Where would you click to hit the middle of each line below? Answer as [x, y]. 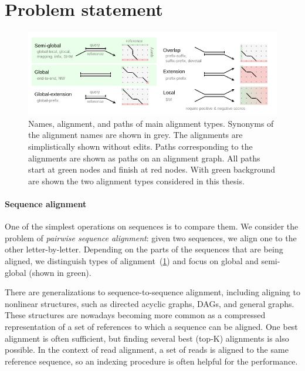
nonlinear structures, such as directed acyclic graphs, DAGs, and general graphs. [150, 303]
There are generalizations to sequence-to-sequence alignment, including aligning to [152, 292]
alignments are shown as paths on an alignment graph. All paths [144, 158]
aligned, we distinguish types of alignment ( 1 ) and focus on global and [132, 260]
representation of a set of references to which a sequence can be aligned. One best [151, 326]
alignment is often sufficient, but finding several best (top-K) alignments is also [147, 338]
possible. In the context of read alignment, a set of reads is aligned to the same [147, 350]
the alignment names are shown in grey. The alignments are [135, 135]
